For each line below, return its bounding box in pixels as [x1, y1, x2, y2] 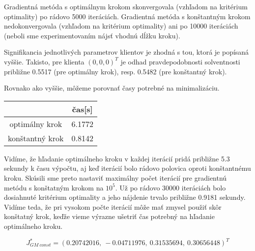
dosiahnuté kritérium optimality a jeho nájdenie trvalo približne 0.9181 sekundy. [4, 192, 246, 202]
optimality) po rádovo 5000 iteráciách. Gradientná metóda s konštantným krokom [4, 11, 251, 21]
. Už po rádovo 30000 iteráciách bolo [115, 182, 226, 192]
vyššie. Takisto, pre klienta [4, 56, 85, 66]
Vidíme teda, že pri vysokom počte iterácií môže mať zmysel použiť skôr [4, 201, 222, 212]
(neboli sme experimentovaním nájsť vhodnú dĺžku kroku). [4, 30, 180, 40]
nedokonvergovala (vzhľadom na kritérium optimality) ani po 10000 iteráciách [4, 21, 238, 31]
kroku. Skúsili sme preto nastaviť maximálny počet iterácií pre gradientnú [4, 172, 227, 183]
